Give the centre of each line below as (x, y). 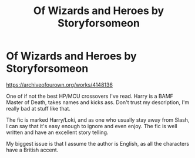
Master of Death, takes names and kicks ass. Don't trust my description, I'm (98, 102)
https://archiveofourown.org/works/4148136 (60, 85)
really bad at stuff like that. (38, 108)
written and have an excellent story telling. (57, 132)
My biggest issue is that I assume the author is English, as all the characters (98, 143)
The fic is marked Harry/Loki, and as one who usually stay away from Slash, (98, 120)
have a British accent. (32, 150)
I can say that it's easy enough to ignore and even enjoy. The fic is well (92, 126)
